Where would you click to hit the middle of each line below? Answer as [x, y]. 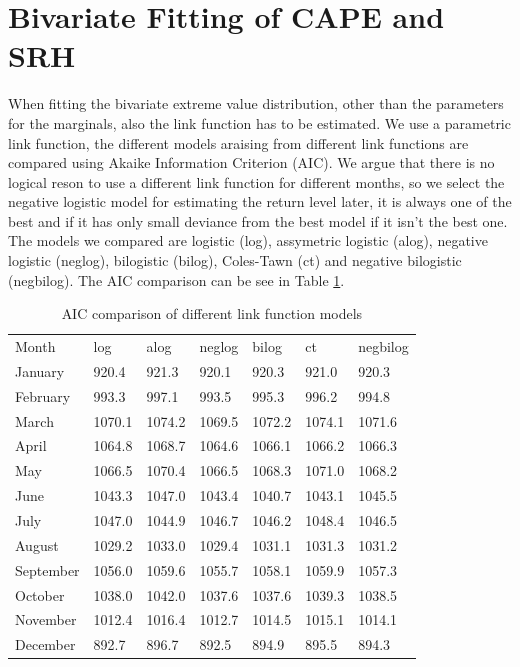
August [37, 544]
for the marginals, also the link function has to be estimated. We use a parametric [259, 122]
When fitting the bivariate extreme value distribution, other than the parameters [256, 103]
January [40, 370]
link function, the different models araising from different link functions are [238, 142]
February [43, 395]
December [45, 644]
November [46, 619]
